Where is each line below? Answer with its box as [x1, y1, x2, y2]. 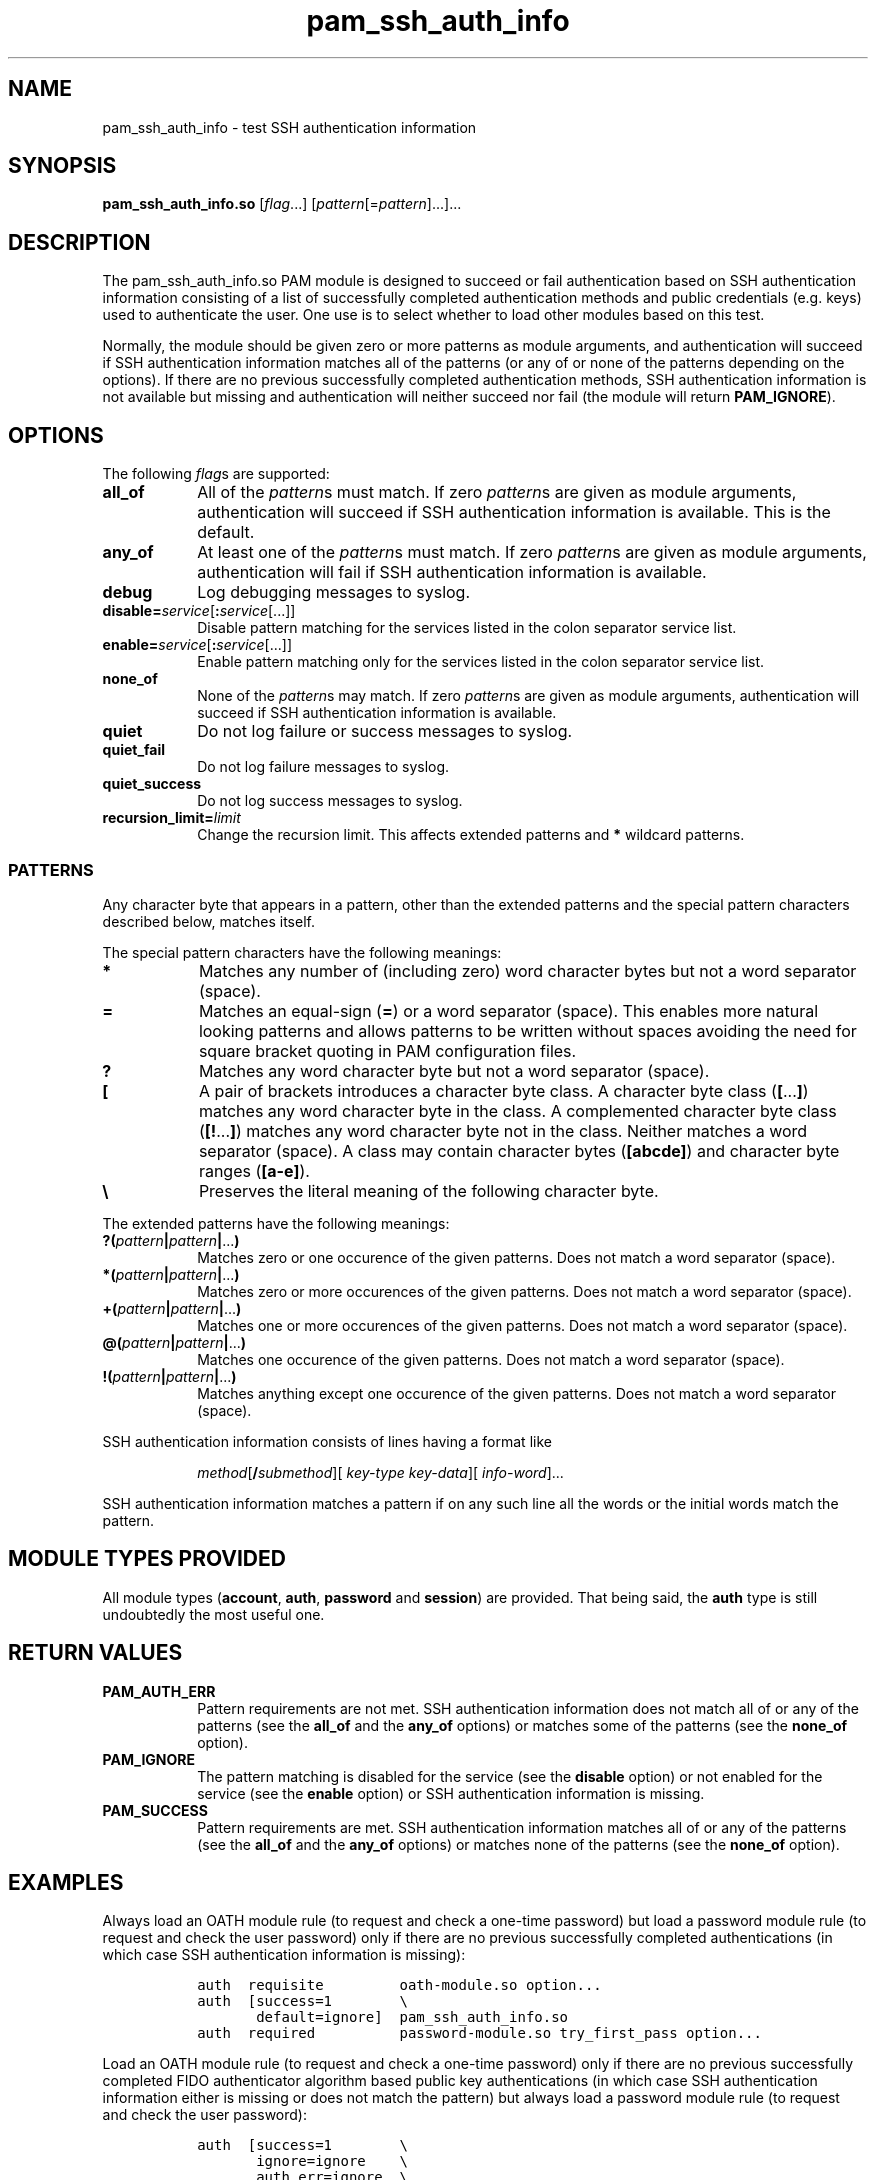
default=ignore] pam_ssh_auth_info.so [256, 2009, 569, 2026]
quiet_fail [102, 741, 166, 759]
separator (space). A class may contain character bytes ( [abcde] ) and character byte [198, 1140, 840, 1161]
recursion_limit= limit [102, 809, 241, 827]
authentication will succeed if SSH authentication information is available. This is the [197, 502, 831, 523]
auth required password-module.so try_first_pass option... [197, 2025, 762, 2042]
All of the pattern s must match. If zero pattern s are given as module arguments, [197, 482, 797, 503]
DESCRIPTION [8, 229, 151, 255]
